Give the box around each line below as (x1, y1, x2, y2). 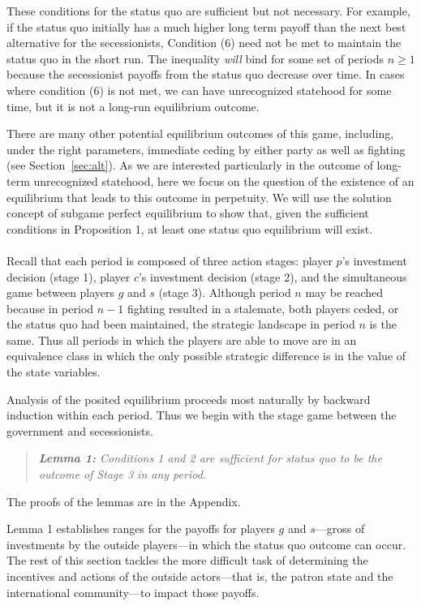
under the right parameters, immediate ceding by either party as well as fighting (6, 140, 406, 157)
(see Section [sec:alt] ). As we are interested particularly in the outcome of (6, 157, 373, 174)
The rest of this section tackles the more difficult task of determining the (6, 552, 368, 569)
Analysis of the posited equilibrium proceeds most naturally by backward (6, 390, 371, 407)
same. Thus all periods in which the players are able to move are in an (6, 331, 357, 348)
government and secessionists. (6, 422, 153, 439)
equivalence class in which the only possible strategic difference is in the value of (6, 347, 406, 364)
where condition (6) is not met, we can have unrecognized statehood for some (6, 81, 392, 98)
